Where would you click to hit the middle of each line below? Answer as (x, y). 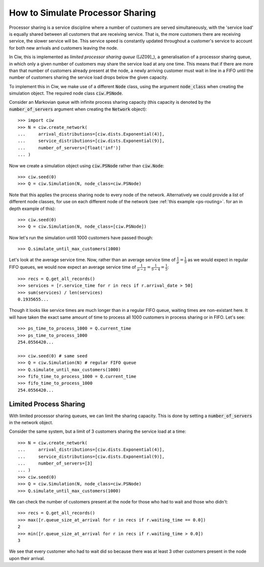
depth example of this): (33, 209)
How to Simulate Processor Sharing (82, 13)
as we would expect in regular (218, 260)
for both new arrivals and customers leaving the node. (64, 48)
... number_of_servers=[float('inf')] (69, 148)
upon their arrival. (27, 558)
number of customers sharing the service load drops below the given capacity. (88, 77)
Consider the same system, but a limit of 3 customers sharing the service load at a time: (98, 431)
